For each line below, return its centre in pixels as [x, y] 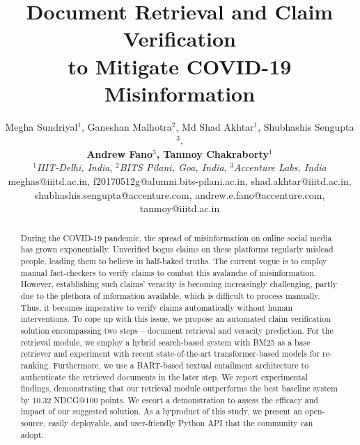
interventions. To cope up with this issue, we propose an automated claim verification [175, 319]
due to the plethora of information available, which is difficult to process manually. [170, 295]
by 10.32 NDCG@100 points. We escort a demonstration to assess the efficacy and [169, 399]
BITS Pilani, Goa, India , [173, 167]
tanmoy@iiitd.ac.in [180, 208]
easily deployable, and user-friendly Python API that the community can [181, 423]
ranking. [36, 365]
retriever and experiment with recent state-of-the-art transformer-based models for [170, 354]
